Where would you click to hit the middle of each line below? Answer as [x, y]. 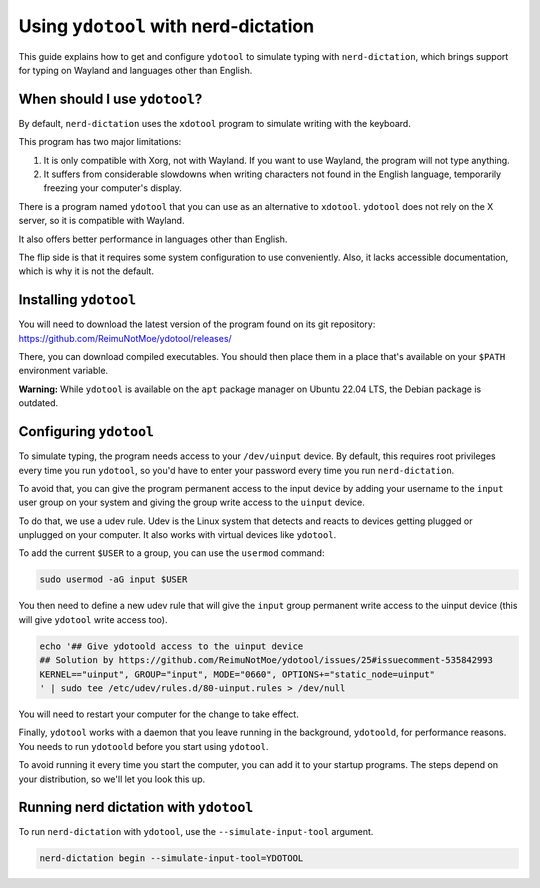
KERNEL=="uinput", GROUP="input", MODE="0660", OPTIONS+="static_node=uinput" [237, 674]
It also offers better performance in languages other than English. [153, 239]
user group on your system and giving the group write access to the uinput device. [191, 502]
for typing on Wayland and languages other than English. [135, 70]
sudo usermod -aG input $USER [113, 579]
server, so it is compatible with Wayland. [101, 221]
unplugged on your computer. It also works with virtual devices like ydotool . [177, 535]
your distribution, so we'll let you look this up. [111, 779]
